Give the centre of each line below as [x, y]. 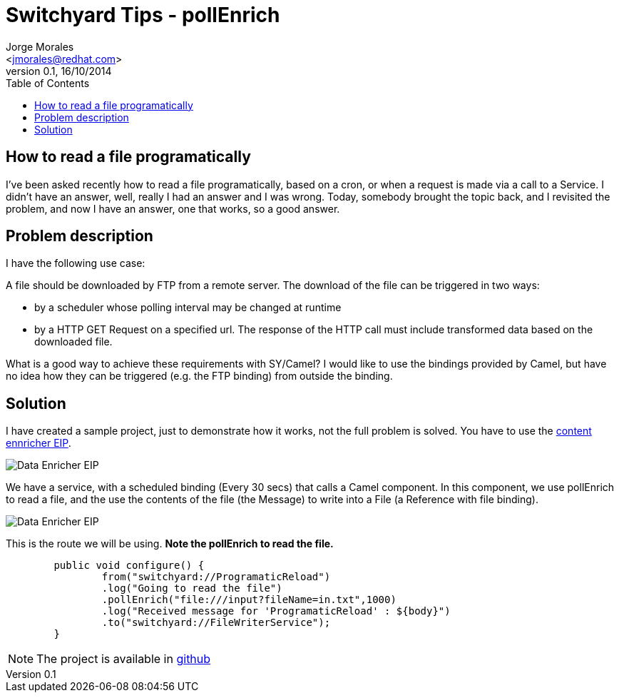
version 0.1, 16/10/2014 [59, 71]
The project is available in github [124, 659]
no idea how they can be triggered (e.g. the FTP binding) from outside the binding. [199, 376]
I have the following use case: [76, 263]
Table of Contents [48, 83]
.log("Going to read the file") [192, 588]
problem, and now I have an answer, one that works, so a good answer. [173, 208]
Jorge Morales [40, 46]
